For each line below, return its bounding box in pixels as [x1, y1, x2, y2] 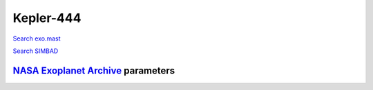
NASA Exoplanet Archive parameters [12, 65, 175, 76]
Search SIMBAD [12, 47, 59, 55]
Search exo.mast [12, 34, 61, 43]
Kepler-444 [12, 10, 82, 25]
